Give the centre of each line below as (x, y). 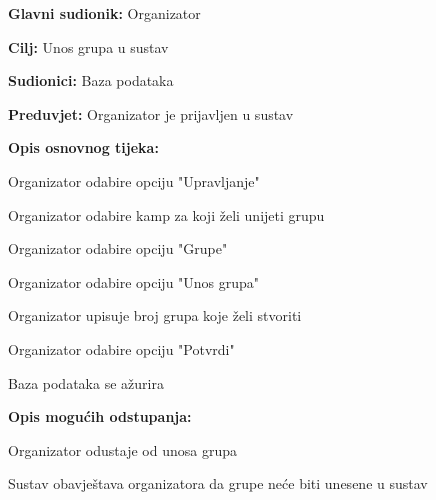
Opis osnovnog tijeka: (83, 147)
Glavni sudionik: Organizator (104, 13)
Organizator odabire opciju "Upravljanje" (134, 180)
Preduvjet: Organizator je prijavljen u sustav (151, 113)
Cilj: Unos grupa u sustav (88, 46)
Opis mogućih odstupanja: (100, 416)
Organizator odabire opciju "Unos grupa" (134, 281)
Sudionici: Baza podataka (91, 80)
